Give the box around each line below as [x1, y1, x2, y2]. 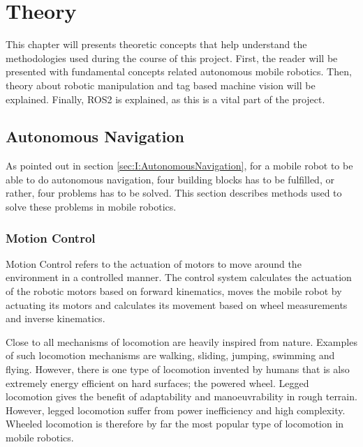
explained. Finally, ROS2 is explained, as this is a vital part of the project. [6, 91, 325, 106]
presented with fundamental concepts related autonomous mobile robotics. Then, [6, 64, 352, 79]
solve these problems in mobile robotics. [6, 199, 177, 214]
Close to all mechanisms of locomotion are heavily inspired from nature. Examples [6, 334, 357, 349]
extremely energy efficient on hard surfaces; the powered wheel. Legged [6, 375, 309, 390]
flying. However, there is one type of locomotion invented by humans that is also [6, 362, 350, 377]
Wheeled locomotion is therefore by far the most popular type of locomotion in [6, 416, 344, 431]
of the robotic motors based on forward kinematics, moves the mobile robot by [6, 284, 342, 298]
